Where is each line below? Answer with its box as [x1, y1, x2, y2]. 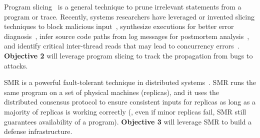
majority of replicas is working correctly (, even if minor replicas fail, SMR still [4, 106, 246, 116]
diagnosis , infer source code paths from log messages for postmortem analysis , [4, 30, 249, 41]
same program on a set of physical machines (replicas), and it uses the [4, 86, 219, 97]
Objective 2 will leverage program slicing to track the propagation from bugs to [4, 50, 253, 60]
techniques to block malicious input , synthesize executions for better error [4, 21, 234, 31]
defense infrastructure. [4, 126, 72, 136]
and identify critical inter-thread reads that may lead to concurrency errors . [4, 40, 239, 51]
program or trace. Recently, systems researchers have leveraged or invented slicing [4, 11, 255, 21]
